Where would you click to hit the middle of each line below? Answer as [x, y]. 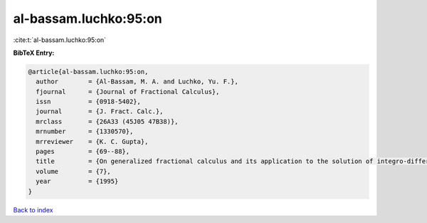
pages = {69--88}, [83, 152]
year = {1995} [77, 181]
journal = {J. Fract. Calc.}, [100, 111]
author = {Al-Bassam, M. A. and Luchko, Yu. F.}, [137, 82]
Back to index [33, 209]
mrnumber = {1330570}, [85, 131]
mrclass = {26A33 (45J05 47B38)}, [107, 121]
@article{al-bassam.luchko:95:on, [88, 72]
